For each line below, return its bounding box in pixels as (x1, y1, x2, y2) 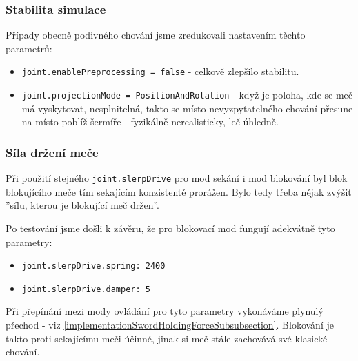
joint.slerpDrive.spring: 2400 (21, 261, 166, 271)
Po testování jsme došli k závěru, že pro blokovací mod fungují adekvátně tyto (6, 220, 335, 235)
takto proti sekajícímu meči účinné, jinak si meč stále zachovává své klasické (6, 331, 328, 345)
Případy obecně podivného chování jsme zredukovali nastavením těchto (6, 28, 306, 42)
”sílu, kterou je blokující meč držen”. (6, 198, 159, 212)
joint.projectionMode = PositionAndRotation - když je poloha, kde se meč (21, 87, 353, 102)
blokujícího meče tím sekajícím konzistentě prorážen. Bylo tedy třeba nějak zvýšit (6, 184, 352, 198)
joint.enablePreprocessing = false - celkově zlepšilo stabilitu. (21, 64, 299, 79)
